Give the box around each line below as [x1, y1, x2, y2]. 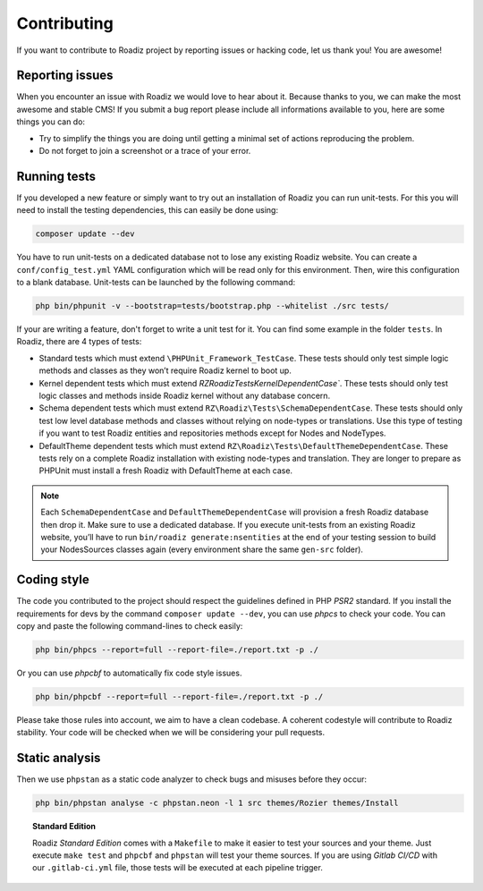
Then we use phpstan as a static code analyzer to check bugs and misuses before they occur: [16, 774, 367, 785]
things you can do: [16, 116, 85, 127]
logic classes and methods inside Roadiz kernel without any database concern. [38, 390, 331, 401]
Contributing [16, 13, 114, 33]
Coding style [16, 573, 89, 588]
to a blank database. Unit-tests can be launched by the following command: [16, 277, 295, 288]
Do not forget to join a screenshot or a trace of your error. [38, 146, 251, 157]
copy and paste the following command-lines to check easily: [16, 620, 243, 631]
